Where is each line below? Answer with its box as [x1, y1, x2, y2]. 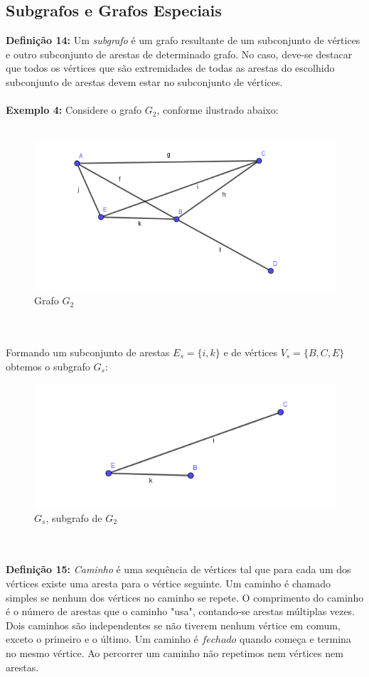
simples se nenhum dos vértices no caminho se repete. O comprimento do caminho [6, 590, 364, 604]
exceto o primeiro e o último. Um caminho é [6, 631, 198, 646]
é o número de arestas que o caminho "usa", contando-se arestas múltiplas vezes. [6, 604, 355, 619]
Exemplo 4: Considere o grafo [6, 102, 141, 117]
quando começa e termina [240, 631, 351, 646]
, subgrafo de [46, 510, 102, 525]
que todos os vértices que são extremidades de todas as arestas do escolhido [6, 60, 335, 75]
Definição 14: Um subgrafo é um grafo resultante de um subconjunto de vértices [6, 33, 360, 48]
